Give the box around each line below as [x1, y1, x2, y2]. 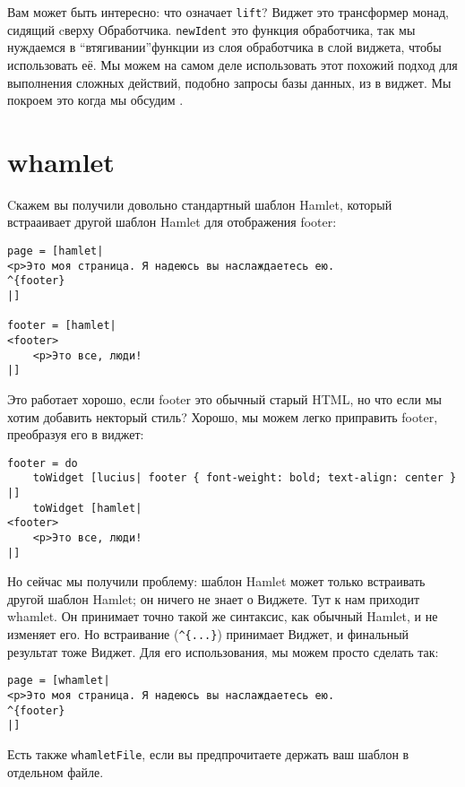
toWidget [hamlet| [32, 501, 142, 515]
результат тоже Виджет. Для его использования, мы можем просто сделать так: [7, 642, 439, 661]
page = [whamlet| [7, 674, 110, 688]
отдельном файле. [7, 762, 104, 781]
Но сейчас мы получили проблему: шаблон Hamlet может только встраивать [7, 572, 426, 591]
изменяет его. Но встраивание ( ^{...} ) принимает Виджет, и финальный [7, 625, 409, 644]
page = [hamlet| [7, 245, 104, 257]
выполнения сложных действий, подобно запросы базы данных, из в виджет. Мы [7, 73, 452, 91]
